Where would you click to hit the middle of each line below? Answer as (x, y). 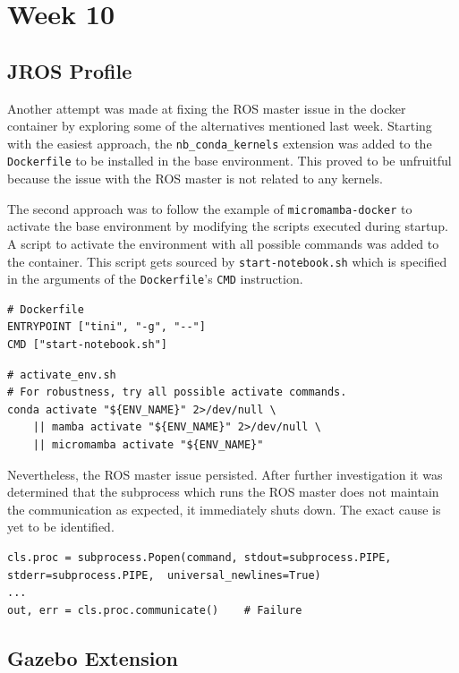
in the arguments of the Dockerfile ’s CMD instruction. (155, 279)
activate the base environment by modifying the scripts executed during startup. (228, 226)
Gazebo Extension (93, 657)
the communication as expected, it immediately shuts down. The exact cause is (224, 509)
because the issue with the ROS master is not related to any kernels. (195, 179)
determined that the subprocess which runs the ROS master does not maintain (223, 492)
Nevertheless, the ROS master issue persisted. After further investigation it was (225, 474)
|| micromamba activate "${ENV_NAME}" (148, 444)
